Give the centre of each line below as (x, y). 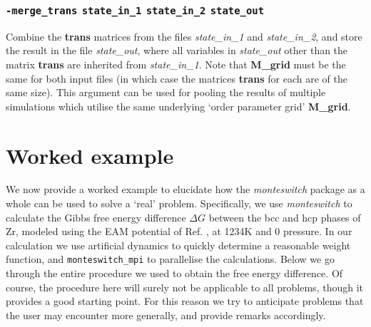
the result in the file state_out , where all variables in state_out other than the (177, 50)
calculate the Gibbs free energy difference (96, 217)
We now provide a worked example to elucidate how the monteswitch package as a (185, 189)
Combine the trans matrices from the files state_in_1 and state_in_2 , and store (184, 36)
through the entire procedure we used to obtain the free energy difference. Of (174, 273)
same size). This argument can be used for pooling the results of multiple (166, 92)
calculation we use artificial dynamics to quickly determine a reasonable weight (178, 245)
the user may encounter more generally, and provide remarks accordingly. (166, 315)
